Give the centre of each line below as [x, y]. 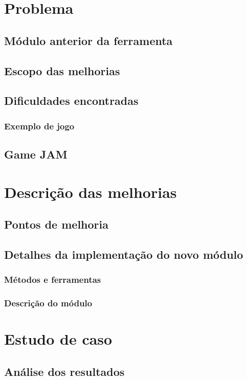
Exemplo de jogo [39, 126]
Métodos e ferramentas [53, 280]
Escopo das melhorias [62, 70]
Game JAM [36, 154]
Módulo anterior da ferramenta [88, 40]
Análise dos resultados [64, 371]
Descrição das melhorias [91, 192]
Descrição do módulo [48, 303]
